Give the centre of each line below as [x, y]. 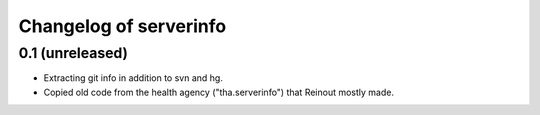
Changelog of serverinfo [122, 26]
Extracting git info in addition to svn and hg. [133, 78]
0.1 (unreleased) [73, 53]
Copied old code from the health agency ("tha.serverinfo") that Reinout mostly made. [219, 92]
